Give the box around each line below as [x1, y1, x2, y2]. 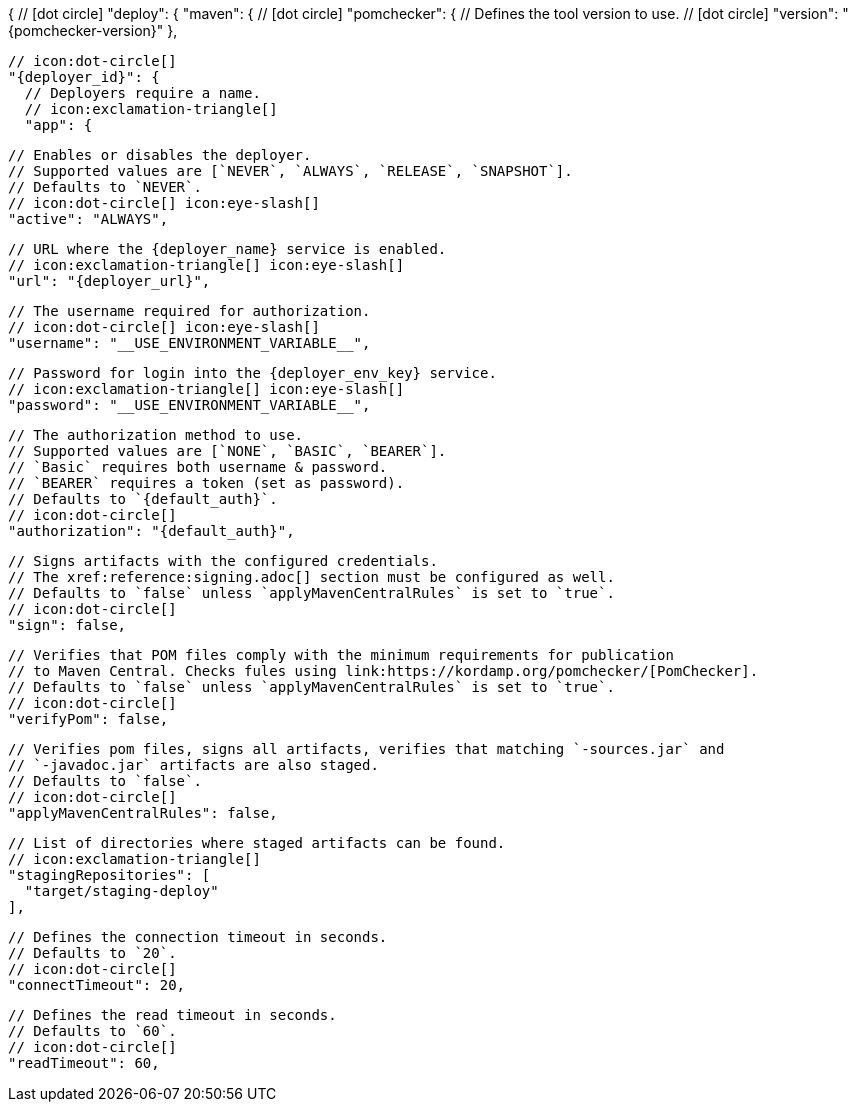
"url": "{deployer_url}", [8, 273, 211, 289]
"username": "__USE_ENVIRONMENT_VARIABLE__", [8, 335, 371, 351]
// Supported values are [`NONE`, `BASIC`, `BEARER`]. [8, 443, 447, 459]
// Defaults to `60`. [8, 1023, 177, 1039]
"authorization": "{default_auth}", [8, 523, 295, 539]
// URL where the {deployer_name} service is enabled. [8, 241, 447, 257]
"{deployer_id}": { [8, 69, 160, 85]
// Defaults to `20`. [8, 945, 177, 961]
